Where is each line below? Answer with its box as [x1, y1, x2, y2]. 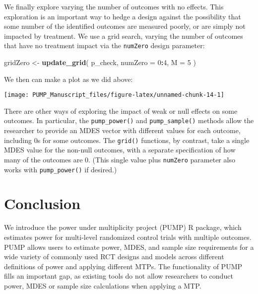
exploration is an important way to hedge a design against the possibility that [4, 11, 241, 21]
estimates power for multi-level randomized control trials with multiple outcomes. [4, 232, 252, 242]
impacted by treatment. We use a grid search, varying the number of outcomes [4, 30, 243, 41]
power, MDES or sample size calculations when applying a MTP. [4, 280, 201, 291]
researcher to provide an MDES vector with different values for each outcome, [4, 125, 241, 136]
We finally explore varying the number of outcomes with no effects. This [4, 1, 224, 11]
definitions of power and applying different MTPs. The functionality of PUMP [4, 261, 243, 271]
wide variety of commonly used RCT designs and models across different [4, 251, 224, 262]
